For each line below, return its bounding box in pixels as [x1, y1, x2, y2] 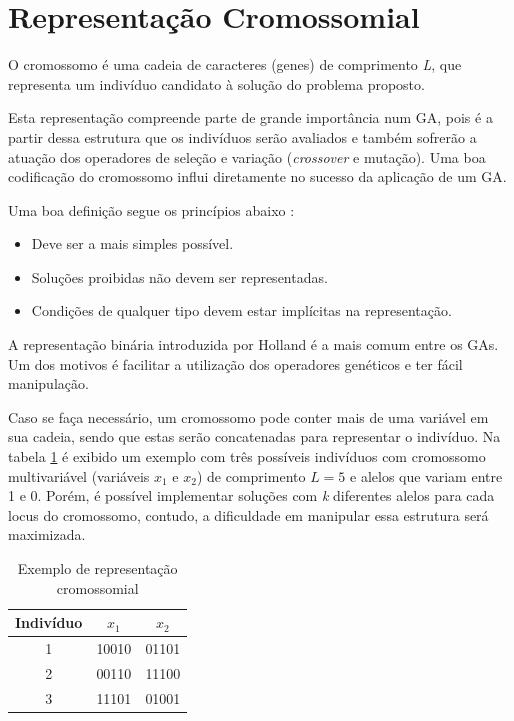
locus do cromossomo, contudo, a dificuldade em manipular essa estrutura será [8, 504, 489, 525]
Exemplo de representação [17, 558, 178, 578]
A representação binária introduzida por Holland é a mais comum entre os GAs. [8, 334, 499, 355]
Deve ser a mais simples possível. [31, 233, 234, 254]
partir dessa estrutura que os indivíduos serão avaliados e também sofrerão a [8, 126, 477, 147]
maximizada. [8, 524, 86, 545]
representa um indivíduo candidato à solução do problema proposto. [8, 73, 425, 94]
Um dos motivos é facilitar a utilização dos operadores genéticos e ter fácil [8, 353, 463, 374]
